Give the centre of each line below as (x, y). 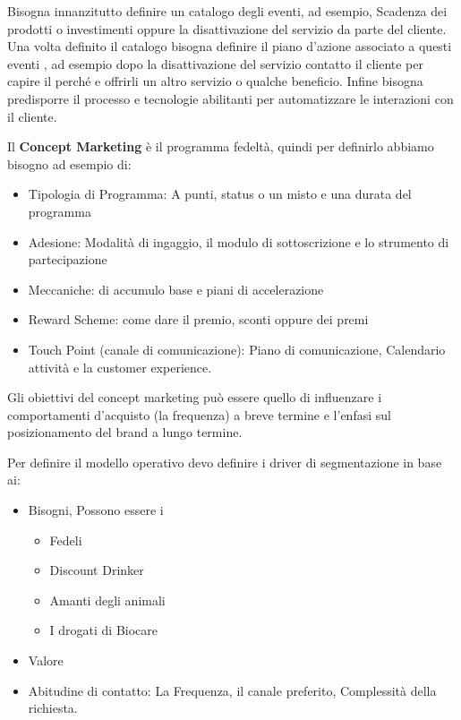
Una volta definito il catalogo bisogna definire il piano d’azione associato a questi (230, 46)
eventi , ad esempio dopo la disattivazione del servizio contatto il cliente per (215, 63)
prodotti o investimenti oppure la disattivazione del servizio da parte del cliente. (227, 28)
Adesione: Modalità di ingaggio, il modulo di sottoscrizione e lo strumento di (239, 241)
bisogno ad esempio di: (69, 163)
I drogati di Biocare (104, 630)
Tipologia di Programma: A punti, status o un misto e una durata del (220, 194)
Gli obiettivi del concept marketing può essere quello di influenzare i (195, 397)
